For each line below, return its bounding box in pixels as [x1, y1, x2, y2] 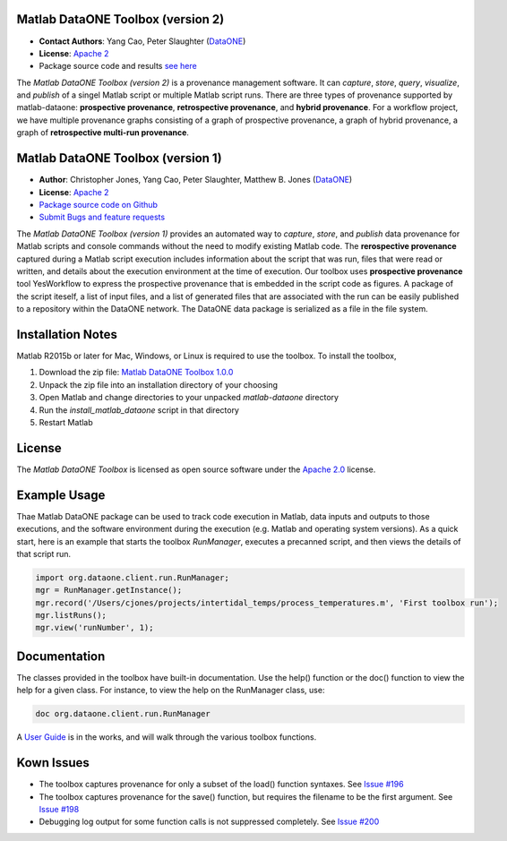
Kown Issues [16, 755, 90, 770]
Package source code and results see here [39, 61, 197, 72]
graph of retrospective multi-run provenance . [16, 127, 190, 138]
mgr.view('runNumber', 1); [35, 622, 154, 633]
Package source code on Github [39, 199, 159, 210]
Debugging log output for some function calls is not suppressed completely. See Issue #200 [39, 816, 380, 828]
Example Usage [16, 487, 106, 502]
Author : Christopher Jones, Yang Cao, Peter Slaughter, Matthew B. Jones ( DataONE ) [39, 175, 353, 185]
